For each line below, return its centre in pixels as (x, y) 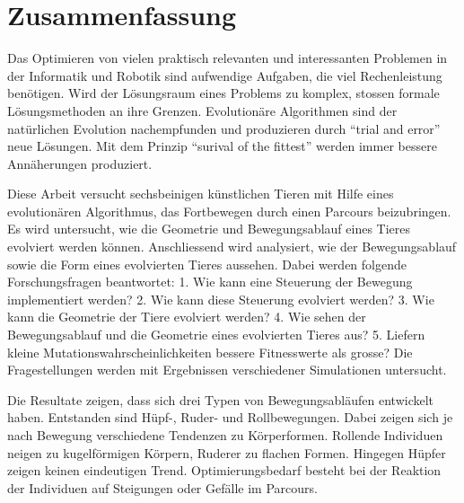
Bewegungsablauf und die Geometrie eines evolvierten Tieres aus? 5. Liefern (216, 335)
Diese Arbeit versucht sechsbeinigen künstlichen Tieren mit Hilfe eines (201, 194)
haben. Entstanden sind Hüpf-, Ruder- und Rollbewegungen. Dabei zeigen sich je (230, 417)
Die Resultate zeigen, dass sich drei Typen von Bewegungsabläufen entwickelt (221, 399)
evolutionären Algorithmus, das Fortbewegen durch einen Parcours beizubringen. (229, 211)
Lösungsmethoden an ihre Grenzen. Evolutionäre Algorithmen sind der (202, 110)
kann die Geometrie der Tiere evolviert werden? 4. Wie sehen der (187, 317)
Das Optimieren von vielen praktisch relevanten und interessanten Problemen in (228, 58)
